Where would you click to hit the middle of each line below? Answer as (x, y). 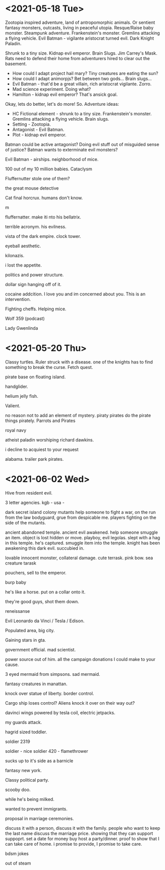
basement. (16, 64)
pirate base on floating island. (35, 377)
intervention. (18, 299)
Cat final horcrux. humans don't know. (44, 198)
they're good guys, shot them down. (42, 601)
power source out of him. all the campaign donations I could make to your (80, 659)
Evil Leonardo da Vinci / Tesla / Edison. (45, 621)
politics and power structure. (34, 275)
